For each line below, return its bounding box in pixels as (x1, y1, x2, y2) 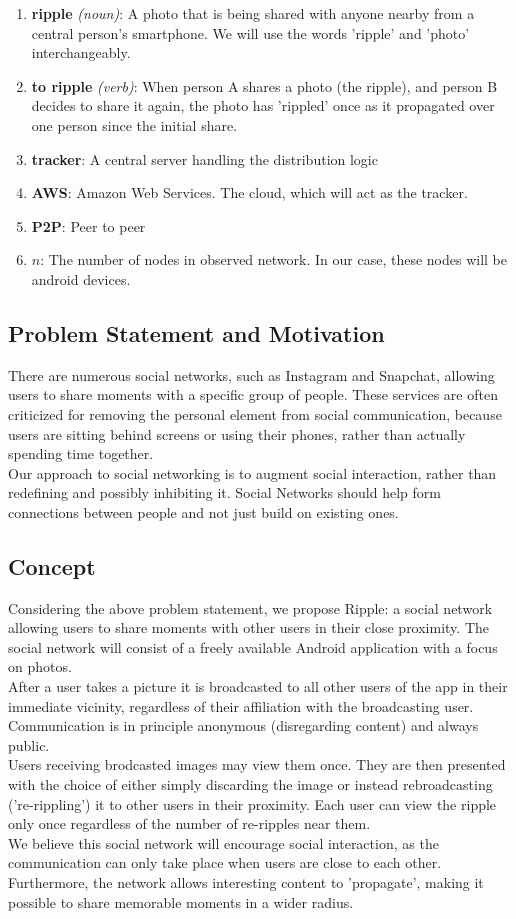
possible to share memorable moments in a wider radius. (8, 891, 354, 912)
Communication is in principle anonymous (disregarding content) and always (8, 715, 479, 736)
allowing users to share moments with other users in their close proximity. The (8, 617, 490, 638)
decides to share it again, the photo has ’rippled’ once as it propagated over (31, 95, 495, 116)
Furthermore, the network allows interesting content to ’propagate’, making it (8, 872, 484, 892)
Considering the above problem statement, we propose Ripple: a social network (8, 597, 493, 618)
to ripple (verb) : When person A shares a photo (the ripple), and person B (31, 75, 498, 96)
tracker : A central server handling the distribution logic (31, 148, 378, 169)
